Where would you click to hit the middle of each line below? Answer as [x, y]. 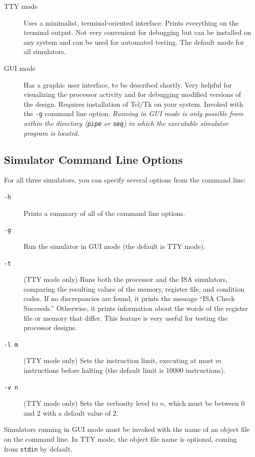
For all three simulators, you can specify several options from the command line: [125, 180]
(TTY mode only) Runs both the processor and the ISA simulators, [126, 279]
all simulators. [45, 51]
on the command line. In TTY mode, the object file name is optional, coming [121, 439]
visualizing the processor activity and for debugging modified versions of [132, 94]
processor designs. [50, 327]
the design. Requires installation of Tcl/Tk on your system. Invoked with [133, 104]
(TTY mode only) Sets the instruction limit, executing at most [119, 360]
